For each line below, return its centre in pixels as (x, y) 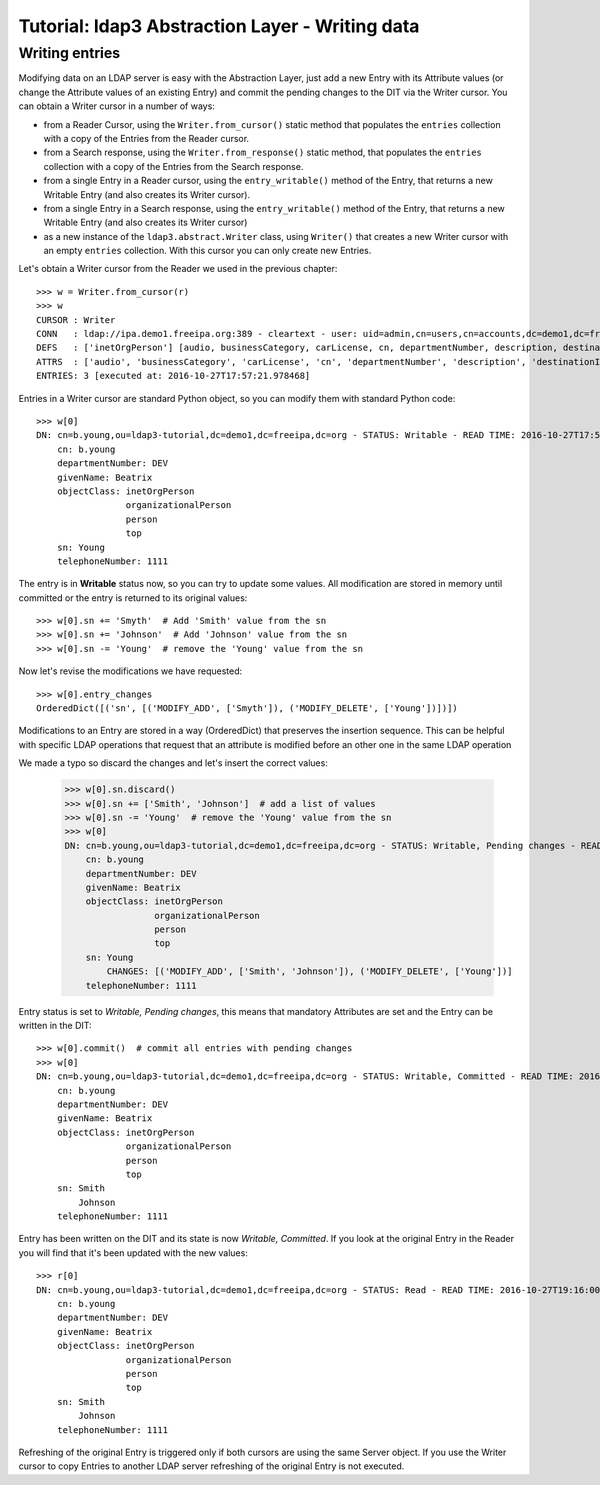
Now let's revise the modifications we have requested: (130, 671)
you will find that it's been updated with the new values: (133, 1252)
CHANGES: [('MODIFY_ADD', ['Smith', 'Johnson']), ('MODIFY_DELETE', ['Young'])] (310, 971)
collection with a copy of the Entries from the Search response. (173, 166)
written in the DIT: (55, 1026)
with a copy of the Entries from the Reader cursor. (146, 138)
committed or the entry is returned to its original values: (133, 597)
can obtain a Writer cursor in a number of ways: (116, 106)
